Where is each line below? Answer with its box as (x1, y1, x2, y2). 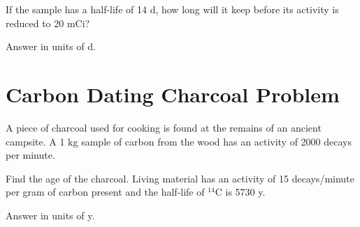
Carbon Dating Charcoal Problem (6, 79, 340, 108)
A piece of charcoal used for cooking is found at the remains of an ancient (6, 120, 322, 134)
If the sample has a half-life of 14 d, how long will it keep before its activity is (6, 2, 339, 16)
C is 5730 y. (215, 185, 266, 199)
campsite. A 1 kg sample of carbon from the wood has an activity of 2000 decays (6, 134, 352, 148)
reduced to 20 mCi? (6, 15, 90, 30)
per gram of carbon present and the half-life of (6, 185, 205, 199)
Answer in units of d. (6, 39, 96, 54)
